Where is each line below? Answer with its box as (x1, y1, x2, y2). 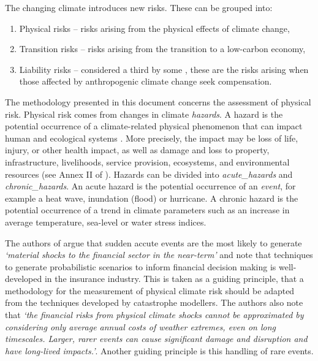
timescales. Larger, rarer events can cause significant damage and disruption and (5, 332, 308, 345)
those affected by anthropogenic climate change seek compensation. (19, 75, 272, 88)
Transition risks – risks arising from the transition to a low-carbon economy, (19, 42, 306, 55)
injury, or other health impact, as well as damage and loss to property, (5, 143, 270, 156)
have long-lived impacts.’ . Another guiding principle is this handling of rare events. (5, 344, 314, 357)
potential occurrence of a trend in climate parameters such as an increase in (5, 203, 290, 216)
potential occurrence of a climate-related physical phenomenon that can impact (5, 120, 303, 132)
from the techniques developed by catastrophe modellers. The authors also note (5, 296, 303, 309)
